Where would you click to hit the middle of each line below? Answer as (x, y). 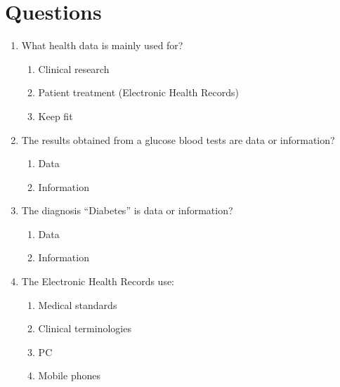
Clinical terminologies (85, 328)
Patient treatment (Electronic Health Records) (139, 92)
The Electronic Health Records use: (98, 281)
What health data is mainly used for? (102, 45)
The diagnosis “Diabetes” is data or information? (127, 210)
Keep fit (55, 116)
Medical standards (78, 304)
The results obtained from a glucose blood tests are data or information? (178, 139)
